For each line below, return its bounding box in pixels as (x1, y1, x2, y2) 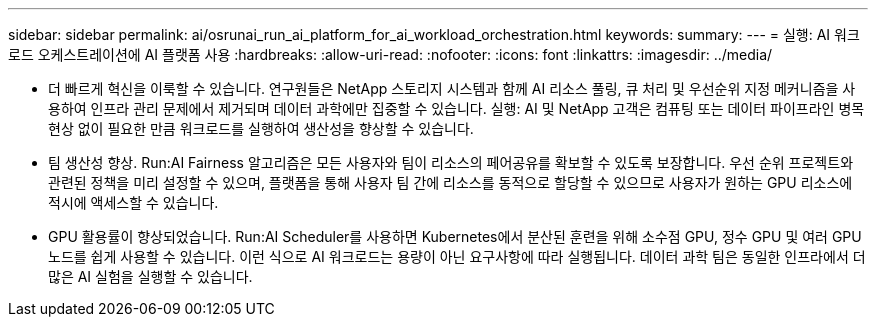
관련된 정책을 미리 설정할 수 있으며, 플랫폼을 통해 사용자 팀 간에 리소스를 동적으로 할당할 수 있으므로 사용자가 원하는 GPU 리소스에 (48, 174, 853, 191)
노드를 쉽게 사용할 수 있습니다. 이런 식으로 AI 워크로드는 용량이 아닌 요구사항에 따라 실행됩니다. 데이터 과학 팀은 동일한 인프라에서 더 (48, 248, 866, 265)
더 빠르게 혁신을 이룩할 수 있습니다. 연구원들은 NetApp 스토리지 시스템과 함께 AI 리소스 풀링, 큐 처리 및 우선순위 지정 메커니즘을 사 (48, 80, 856, 97)
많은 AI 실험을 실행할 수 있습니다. (48, 268, 253, 285)
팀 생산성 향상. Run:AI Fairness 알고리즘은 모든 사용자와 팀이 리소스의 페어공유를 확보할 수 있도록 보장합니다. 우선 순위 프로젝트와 (48, 154, 854, 171)
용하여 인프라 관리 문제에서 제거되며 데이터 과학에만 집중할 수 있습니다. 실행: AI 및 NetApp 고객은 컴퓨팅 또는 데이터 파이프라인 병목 (48, 100, 865, 117)
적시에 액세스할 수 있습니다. (48, 194, 219, 211)
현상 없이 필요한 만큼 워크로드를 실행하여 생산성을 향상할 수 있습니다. (48, 120, 474, 137)
